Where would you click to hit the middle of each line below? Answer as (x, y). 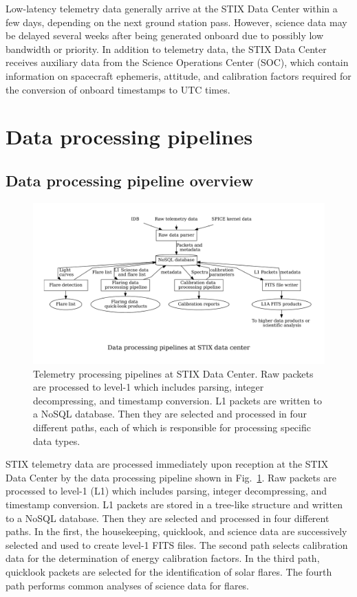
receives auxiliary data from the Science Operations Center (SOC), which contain (177, 62)
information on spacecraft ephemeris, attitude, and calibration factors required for (178, 75)
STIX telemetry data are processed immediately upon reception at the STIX (167, 464)
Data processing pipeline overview (130, 180)
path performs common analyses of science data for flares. (128, 585)
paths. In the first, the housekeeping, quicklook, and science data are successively (176, 531)
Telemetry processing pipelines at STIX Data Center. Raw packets (173, 373)
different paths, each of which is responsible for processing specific (172, 427)
